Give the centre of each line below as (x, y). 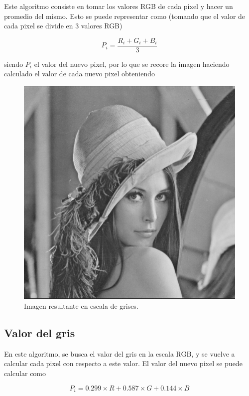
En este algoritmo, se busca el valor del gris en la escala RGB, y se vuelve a (120, 353)
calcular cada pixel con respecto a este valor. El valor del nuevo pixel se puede (123, 363)
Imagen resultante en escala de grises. (81, 305)
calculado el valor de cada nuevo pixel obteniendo (79, 74)
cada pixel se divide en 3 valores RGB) (63, 26)
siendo (14, 64)
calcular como (25, 373)
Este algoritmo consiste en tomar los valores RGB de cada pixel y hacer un (119, 6)
